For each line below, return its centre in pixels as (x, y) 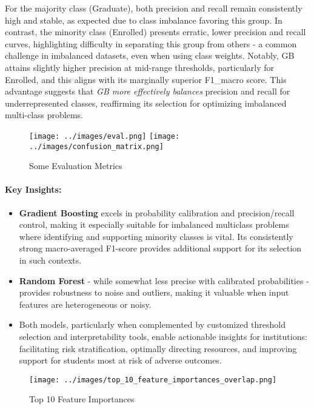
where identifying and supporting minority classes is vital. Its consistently (156, 236)
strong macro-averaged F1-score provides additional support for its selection (160, 248)
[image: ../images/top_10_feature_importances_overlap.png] (153, 380)
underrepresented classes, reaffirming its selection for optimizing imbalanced (146, 103)
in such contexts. (50, 260)
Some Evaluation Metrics (76, 166)
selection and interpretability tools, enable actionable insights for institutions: (163, 336)
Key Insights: (33, 189)
